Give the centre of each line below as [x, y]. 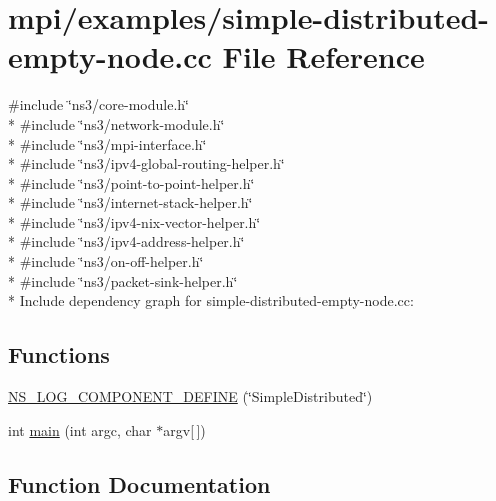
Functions [59, 354]
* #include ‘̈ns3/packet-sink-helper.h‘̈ [123, 280]
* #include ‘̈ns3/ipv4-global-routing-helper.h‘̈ [146, 163]
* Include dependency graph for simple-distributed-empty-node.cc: [211, 300]
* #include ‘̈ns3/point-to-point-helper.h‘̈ [131, 182]
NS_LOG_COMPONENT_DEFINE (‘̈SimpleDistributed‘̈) [190, 396]
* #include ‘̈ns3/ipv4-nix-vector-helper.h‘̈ [134, 221]
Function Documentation [139, 483]
